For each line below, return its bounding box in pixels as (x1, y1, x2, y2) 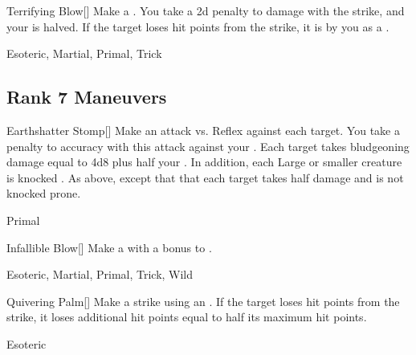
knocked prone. (6, 185, 81, 202)
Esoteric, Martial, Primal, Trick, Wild (6, 266, 194, 283)
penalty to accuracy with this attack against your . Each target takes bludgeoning (6, 137, 410, 154)
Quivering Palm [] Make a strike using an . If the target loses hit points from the (6, 292, 400, 309)
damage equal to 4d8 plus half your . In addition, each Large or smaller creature (6, 153, 402, 170)
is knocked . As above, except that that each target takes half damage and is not (6, 169, 404, 186)
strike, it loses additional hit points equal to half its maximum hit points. (6, 308, 367, 325)
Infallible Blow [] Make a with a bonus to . (6, 239, 212, 255)
